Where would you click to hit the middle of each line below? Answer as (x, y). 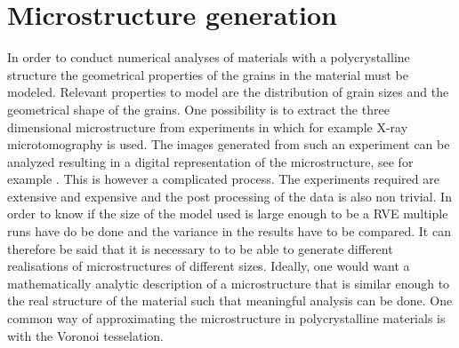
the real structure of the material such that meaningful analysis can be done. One (230, 301)
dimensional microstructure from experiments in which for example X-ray (208, 127)
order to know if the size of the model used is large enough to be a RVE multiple (228, 214)
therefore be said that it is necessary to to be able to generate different (200, 248)
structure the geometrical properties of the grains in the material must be (208, 74)
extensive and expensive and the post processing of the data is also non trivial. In (229, 196)
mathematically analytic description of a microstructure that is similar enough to (229, 283)
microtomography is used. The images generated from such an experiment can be (229, 144)
